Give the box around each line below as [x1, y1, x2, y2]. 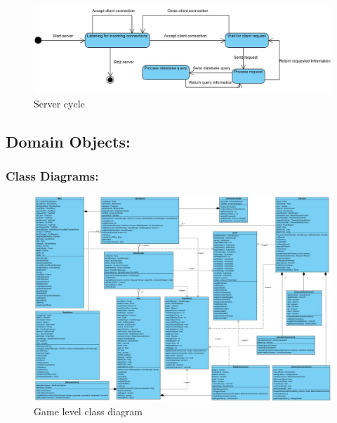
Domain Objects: [6, 131, 131, 152]
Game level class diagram [34, 404, 143, 419]
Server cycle [34, 96, 85, 111]
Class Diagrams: [6, 167, 99, 185]
